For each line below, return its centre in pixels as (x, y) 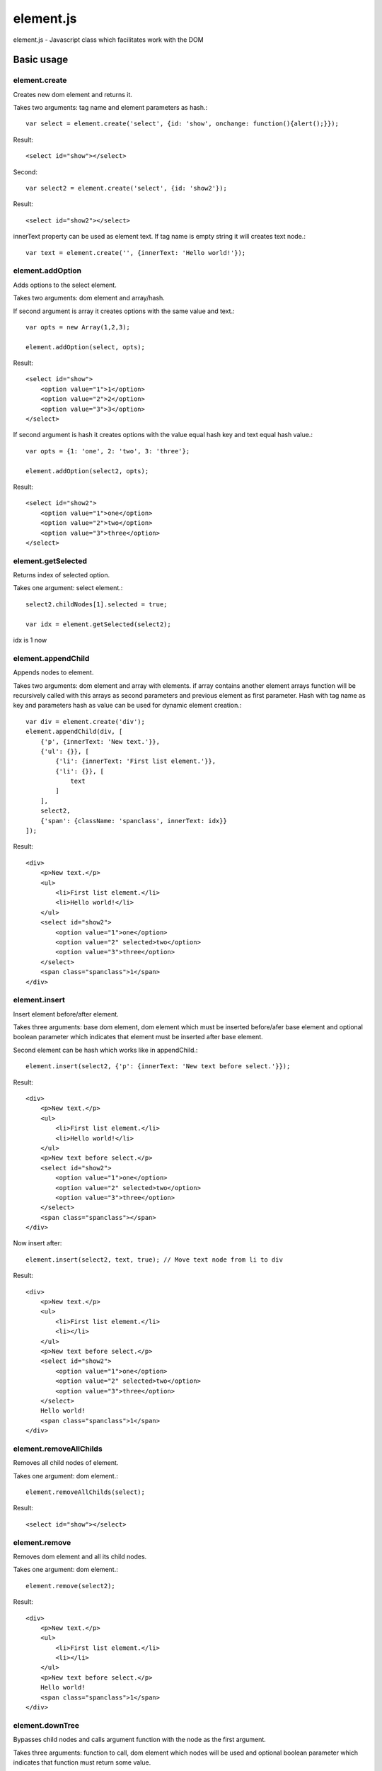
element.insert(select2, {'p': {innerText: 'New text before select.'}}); (158, 1066)
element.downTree (46, 1725)
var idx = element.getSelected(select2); (98, 624)
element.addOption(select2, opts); (87, 471)
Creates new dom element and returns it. (73, 94)
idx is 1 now (30, 640)
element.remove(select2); (71, 1586)
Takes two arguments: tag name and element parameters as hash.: (110, 108)
